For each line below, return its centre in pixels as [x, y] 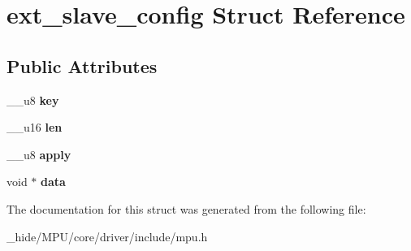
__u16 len [35, 127]
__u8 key [33, 100]
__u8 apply [39, 154]
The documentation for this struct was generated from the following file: [186, 208]
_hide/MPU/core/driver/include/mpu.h [107, 236]
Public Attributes [82, 65]
